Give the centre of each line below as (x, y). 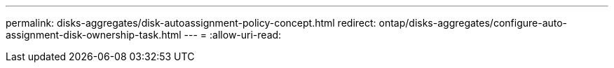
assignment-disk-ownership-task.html (94, 35)
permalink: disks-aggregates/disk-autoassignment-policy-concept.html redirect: (191, 23)
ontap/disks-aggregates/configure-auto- (473, 23)
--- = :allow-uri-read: (233, 35)
